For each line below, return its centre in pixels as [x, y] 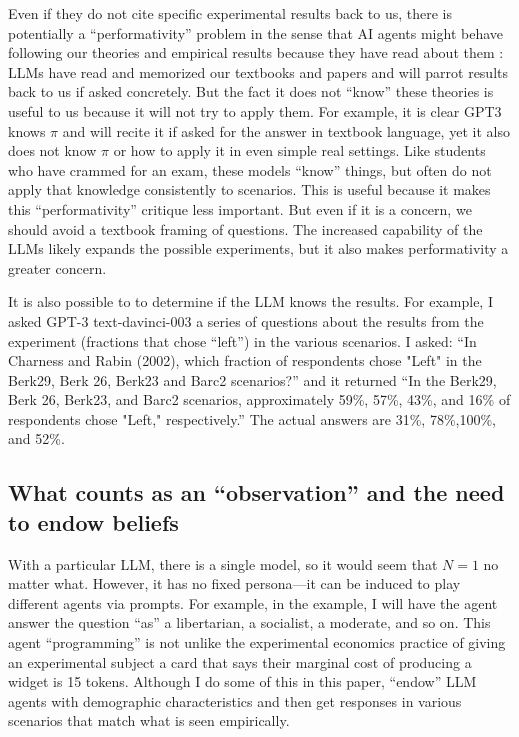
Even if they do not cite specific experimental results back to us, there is [230, 13]
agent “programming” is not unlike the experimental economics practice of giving [257, 642]
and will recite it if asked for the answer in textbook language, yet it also [286, 130]
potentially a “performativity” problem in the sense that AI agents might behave [256, 32]
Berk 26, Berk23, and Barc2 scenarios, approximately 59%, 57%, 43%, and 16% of [259, 399]
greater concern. [57, 267]
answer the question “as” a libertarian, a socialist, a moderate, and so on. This [249, 622]
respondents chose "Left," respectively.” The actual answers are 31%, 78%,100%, [252, 418]
